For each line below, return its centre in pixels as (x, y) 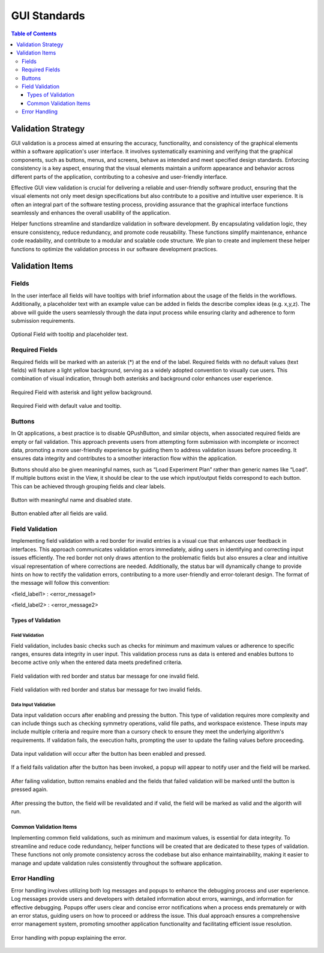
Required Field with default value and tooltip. (66, 406)
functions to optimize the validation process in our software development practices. (115, 249)
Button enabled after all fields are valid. (59, 513)
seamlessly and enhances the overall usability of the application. (91, 213)
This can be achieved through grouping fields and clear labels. (88, 486)
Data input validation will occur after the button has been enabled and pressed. (109, 754)
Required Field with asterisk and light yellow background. (82, 392)
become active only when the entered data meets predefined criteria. (97, 662)
